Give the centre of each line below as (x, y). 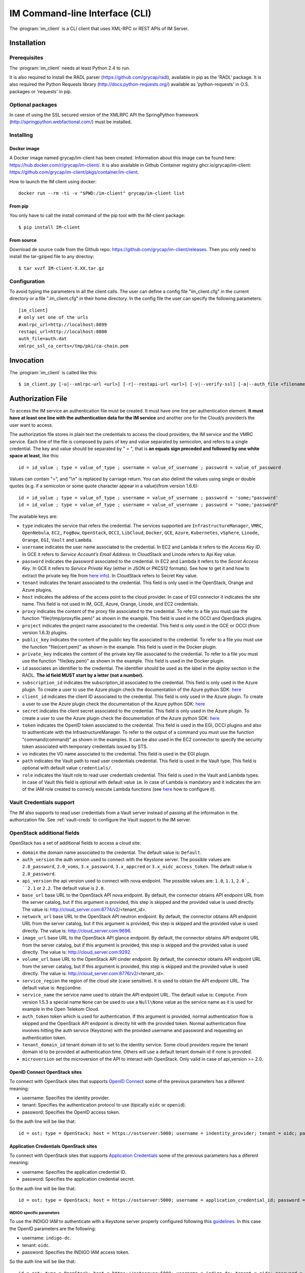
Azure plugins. (37, 590)
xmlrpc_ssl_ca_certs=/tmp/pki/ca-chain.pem (73, 346)
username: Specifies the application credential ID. (74, 1172)
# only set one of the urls (53, 317)
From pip (19, 206)
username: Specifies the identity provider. (66, 1098)
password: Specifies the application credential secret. (78, 1179)
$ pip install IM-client (49, 227)
